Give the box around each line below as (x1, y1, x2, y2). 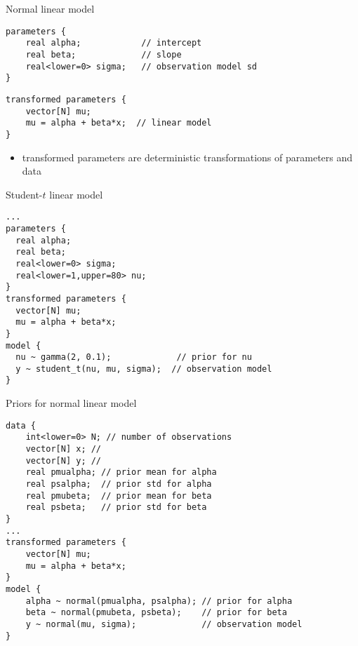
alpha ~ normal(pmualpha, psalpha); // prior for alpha (25, 595, 293, 606)
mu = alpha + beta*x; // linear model (25, 118, 212, 128)
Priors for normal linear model (6, 396, 137, 410)
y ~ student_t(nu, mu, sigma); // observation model (15, 363, 272, 374)
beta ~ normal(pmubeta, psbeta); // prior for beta (25, 607, 287, 618)
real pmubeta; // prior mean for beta (25, 490, 212, 501)
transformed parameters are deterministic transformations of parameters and (22, 149, 353, 164)
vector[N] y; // (25, 455, 102, 466)
